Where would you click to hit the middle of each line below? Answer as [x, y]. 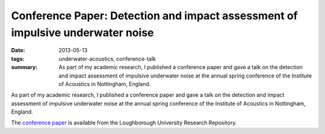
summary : [24, 67]
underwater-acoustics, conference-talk [107, 59]
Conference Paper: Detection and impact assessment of [154, 16]
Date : [18, 50]
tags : [18, 59]
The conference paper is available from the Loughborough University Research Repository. [124, 123]
